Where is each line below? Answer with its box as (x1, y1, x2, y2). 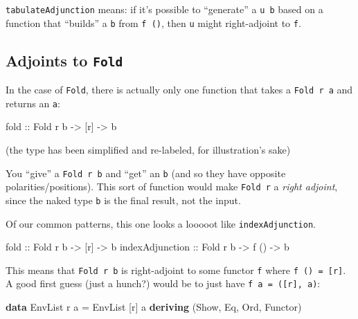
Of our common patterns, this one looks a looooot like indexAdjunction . (6, 216, 316, 230)
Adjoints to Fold (6, 49, 123, 71)
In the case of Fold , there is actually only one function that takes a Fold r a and (6, 82, 353, 97)
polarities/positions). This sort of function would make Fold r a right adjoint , (6, 179, 338, 194)
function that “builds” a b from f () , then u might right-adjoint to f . (6, 15, 301, 30)
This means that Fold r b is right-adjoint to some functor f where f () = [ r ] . (6, 262, 346, 277)
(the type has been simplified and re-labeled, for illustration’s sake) (6, 143, 291, 156)
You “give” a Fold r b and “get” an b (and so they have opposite (6, 165, 286, 180)
